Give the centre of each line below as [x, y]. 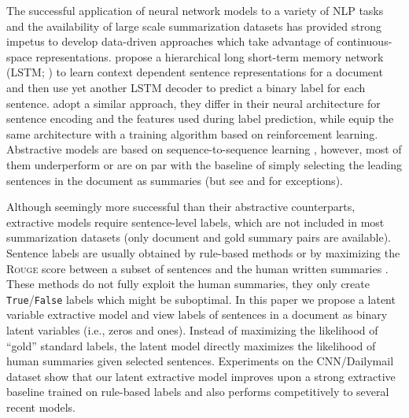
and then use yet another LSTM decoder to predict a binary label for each [186, 87]
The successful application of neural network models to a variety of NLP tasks [195, 10]
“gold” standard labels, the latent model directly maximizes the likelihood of [191, 345]
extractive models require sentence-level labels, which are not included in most [195, 222]
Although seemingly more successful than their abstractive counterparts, [181, 207]
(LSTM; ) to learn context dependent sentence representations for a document [195, 72]
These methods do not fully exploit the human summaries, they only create [188, 284]
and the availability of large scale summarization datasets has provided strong [194, 26]
